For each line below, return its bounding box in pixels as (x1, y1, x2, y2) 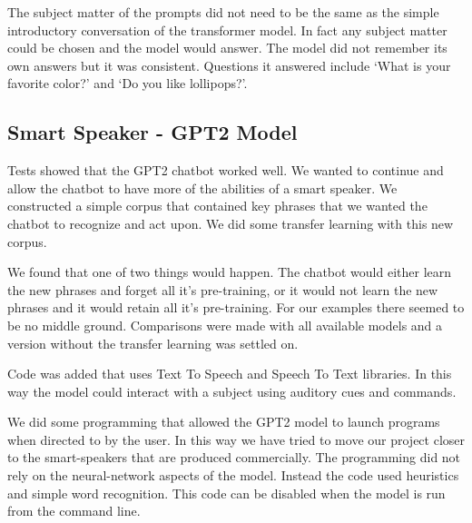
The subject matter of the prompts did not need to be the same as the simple (7, 3, 439, 21)
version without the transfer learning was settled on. (7, 333, 299, 352)
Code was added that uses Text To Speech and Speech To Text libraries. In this (7, 364, 452, 383)
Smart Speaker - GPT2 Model (7, 118, 298, 146)
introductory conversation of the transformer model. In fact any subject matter (7, 20, 447, 39)
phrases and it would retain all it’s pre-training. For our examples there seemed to (7, 298, 465, 317)
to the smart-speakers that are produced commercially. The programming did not (7, 448, 461, 467)
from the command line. (7, 501, 141, 520)
